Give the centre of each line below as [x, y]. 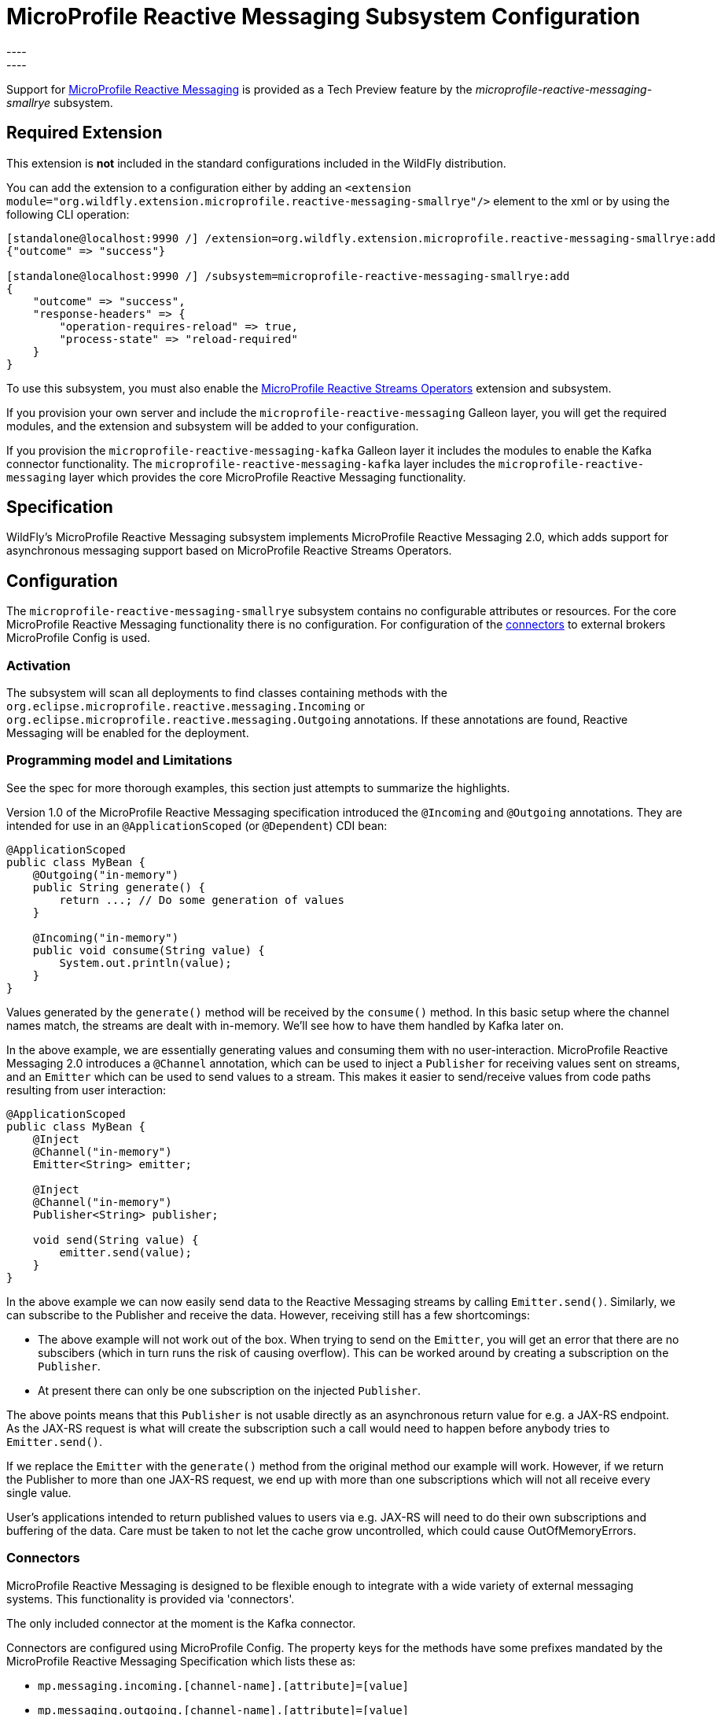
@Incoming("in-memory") [106, 937]
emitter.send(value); [126, 1252]
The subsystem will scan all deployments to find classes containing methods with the [227, 693]
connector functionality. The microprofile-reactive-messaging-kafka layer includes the [251, 463]
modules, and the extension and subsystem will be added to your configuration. [213, 426]
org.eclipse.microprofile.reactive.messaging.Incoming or [186, 706]
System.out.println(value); [145, 963]
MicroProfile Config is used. [79, 638]
